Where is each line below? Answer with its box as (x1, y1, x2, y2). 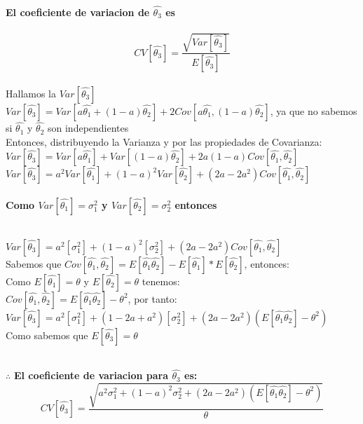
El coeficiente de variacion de (6, 4, 150, 19)
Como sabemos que (6, 327, 88, 342)
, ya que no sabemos (270, 104, 357, 118)
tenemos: (142, 273, 180, 288)
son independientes (47, 121, 129, 135)
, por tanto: (128, 291, 177, 306)
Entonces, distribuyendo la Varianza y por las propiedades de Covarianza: (6, 134, 322, 149)
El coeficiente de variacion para (13, 368, 169, 383)
